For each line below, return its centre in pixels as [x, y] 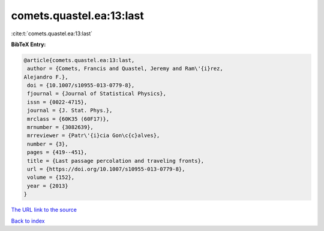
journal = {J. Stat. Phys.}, [70, 110]
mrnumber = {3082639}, [61, 127]
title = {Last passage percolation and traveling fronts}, [116, 161]
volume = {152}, [51, 177]
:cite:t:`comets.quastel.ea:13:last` [52, 34]
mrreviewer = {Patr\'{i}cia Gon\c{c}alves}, [94, 136]
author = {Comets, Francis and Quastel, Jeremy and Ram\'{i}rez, [125, 69]
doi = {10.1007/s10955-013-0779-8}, [81, 86]
